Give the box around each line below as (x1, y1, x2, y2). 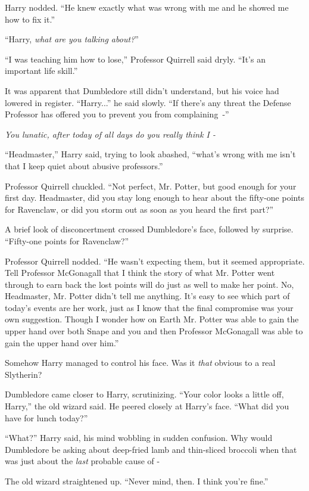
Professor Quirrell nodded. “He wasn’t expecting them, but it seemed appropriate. (5, 254, 305, 267)
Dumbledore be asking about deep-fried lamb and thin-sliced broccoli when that (5, 443, 297, 455)
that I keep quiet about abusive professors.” (5, 159, 163, 172)
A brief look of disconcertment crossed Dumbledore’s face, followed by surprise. (5, 223, 294, 235)
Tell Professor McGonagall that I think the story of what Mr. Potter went (5, 266, 275, 279)
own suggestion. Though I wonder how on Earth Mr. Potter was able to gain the (5, 313, 299, 325)
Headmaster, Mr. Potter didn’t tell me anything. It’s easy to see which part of (5, 290, 290, 302)
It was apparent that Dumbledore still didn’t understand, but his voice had (5, 84, 279, 97)
